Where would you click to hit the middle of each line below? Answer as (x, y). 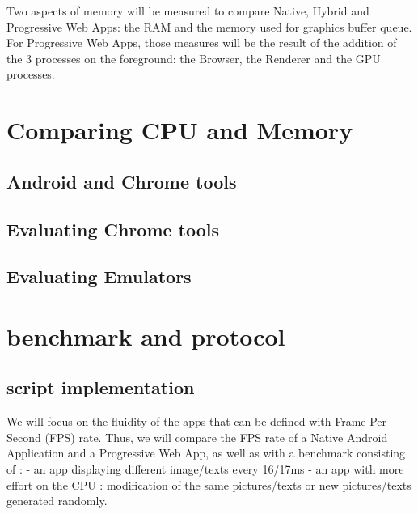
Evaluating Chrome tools (113, 229)
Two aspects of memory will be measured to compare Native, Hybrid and (188, 11)
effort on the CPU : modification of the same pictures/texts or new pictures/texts (209, 484)
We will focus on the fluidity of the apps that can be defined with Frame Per (197, 421)
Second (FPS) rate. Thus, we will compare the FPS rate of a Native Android (197, 437)
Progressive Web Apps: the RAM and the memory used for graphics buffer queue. (209, 26)
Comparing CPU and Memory (180, 130)
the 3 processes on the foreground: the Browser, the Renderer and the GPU (194, 58)
